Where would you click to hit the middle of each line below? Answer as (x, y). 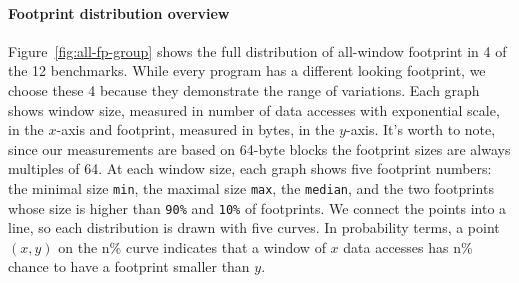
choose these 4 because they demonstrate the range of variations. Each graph (244, 89)
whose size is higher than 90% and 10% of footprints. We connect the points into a (257, 207)
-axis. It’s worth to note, (421, 129)
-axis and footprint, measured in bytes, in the (195, 129)
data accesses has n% (408, 246)
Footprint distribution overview (119, 12)
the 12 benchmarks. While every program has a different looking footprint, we (247, 70)
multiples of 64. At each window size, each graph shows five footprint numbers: (250, 168)
